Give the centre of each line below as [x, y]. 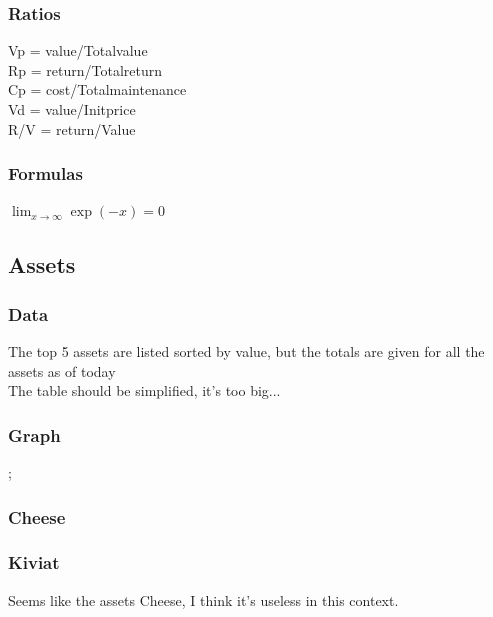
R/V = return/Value [72, 128]
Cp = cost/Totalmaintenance [97, 89]
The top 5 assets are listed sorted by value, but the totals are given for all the [246, 351]
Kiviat [34, 562]
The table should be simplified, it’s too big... [144, 390]
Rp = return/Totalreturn [85, 69]
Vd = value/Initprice [72, 109]
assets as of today [62, 370]
